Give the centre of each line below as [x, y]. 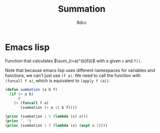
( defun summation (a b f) [31, 89]
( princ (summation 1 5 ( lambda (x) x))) [47, 116]
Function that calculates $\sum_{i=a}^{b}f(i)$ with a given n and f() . [73, 61]
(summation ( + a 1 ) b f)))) [49, 108]
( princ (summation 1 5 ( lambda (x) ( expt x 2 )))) [56, 125]
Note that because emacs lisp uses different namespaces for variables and [80, 70]
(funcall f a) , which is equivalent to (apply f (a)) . [58, 80]
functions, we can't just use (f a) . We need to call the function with [73, 75]
